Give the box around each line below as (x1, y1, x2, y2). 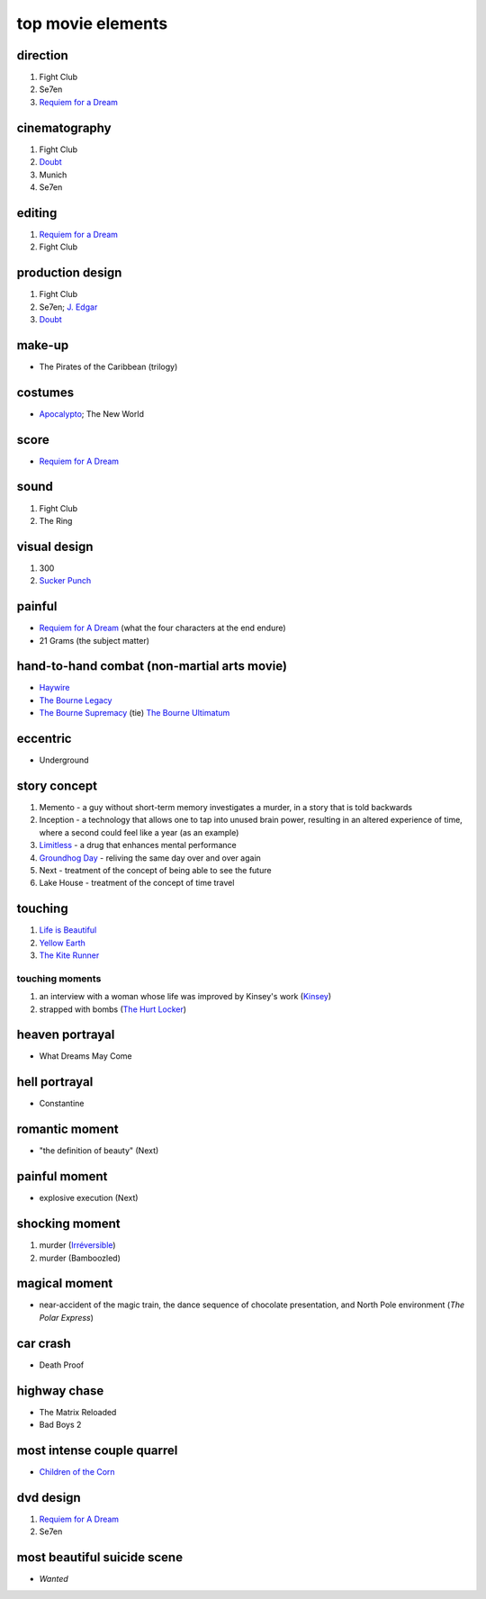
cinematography (16, 120, 112, 135)
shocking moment (16, 1216, 121, 1232)
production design (16, 266, 122, 281)
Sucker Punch (39, 575, 92, 586)
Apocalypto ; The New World (39, 408, 144, 419)
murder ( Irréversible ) (39, 1240, 116, 1251)
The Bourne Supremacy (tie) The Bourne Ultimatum (39, 708, 230, 718)
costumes (16, 384, 75, 400)
